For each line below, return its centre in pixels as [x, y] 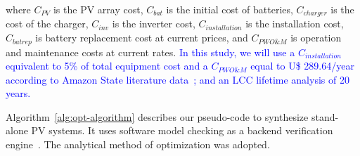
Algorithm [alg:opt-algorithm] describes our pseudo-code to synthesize [157, 116]
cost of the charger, [47, 24]
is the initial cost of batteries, [230, 9]
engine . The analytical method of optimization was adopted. [138, 144]
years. [18, 93]
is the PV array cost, [98, 9]
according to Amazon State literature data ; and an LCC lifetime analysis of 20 [178, 79]
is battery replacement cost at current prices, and [142, 38]
